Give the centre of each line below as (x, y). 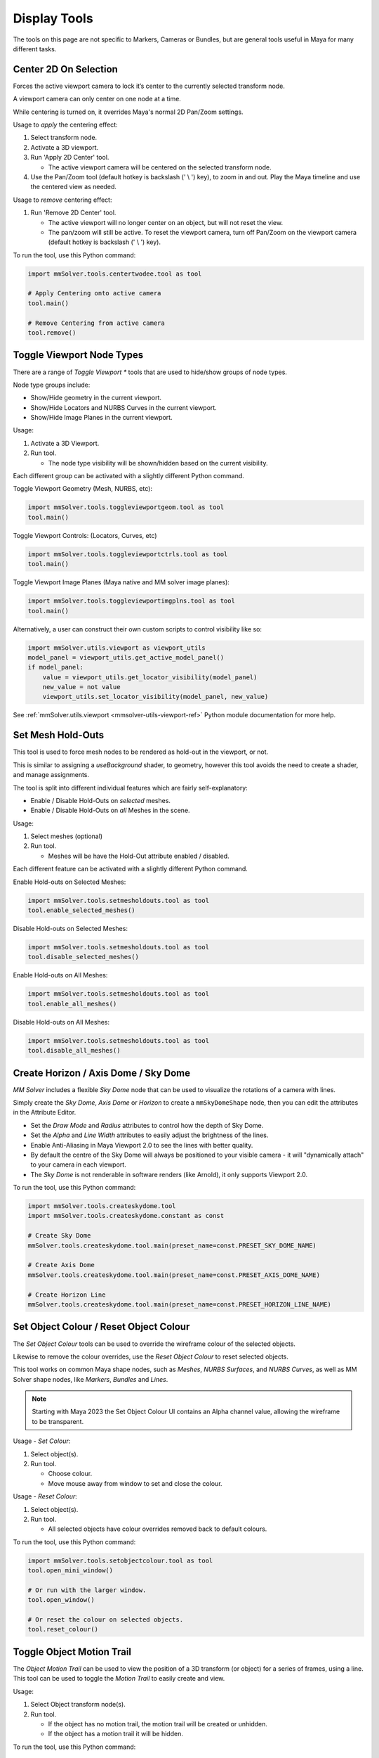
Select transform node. (64, 138)
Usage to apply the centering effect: (66, 125)
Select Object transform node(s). (78, 1705)
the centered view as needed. (74, 187)
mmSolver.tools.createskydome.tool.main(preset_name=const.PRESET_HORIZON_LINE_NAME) (179, 1304)
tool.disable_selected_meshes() (84, 957)
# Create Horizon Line (67, 1295)
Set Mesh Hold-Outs (59, 735)
